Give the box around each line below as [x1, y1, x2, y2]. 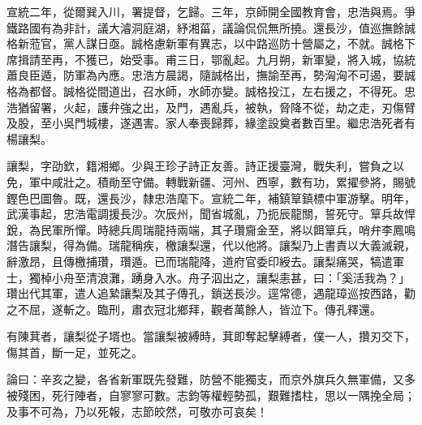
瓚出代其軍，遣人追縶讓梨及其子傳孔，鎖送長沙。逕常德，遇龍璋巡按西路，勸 [6, 285, 416, 302]
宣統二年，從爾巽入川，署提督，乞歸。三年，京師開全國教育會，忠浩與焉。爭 [6, 3, 416, 19]
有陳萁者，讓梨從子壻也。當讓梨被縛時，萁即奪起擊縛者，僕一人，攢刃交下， [6, 328, 416, 345]
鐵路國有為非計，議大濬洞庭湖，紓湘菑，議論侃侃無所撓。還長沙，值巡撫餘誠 [6, 19, 416, 36]
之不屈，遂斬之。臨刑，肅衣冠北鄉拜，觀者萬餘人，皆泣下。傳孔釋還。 [6, 300, 381, 317]
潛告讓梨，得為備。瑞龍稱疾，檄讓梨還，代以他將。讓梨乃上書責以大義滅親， [6, 237, 416, 254]
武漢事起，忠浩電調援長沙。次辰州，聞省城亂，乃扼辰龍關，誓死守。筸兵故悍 [6, 205, 416, 222]
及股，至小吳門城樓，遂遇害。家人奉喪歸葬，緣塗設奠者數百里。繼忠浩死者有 [6, 114, 416, 131]
